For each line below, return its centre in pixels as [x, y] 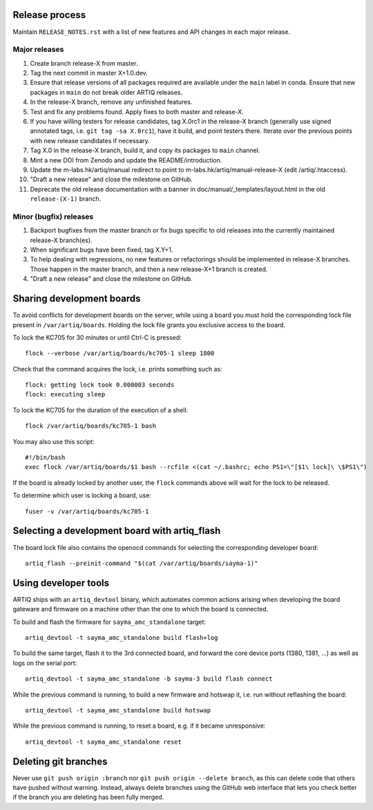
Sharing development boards [77, 298]
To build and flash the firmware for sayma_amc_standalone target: [109, 622]
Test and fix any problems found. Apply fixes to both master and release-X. [137, 111]
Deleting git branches [60, 761]
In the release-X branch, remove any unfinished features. [111, 102]
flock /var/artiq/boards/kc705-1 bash [91, 426]
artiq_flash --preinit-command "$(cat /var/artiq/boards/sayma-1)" [142, 563]
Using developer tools [61, 583]
